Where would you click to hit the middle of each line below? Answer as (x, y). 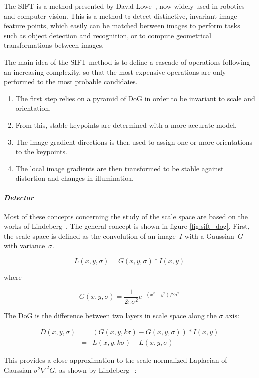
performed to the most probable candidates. (71, 82)
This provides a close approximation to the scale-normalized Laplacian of (116, 360)
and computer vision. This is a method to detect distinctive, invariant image (121, 16)
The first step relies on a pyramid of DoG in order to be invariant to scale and (135, 98)
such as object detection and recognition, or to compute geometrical (108, 35)
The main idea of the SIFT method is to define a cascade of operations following (127, 62)
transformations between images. (54, 45)
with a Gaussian (209, 236)
